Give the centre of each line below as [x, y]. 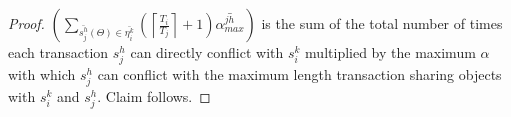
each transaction [58, 52]
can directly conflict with [207, 52]
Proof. [26, 23]
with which [42, 74]
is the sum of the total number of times [382, 23]
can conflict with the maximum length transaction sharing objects [299, 74]
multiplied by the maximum [390, 52]
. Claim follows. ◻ [154, 96]
